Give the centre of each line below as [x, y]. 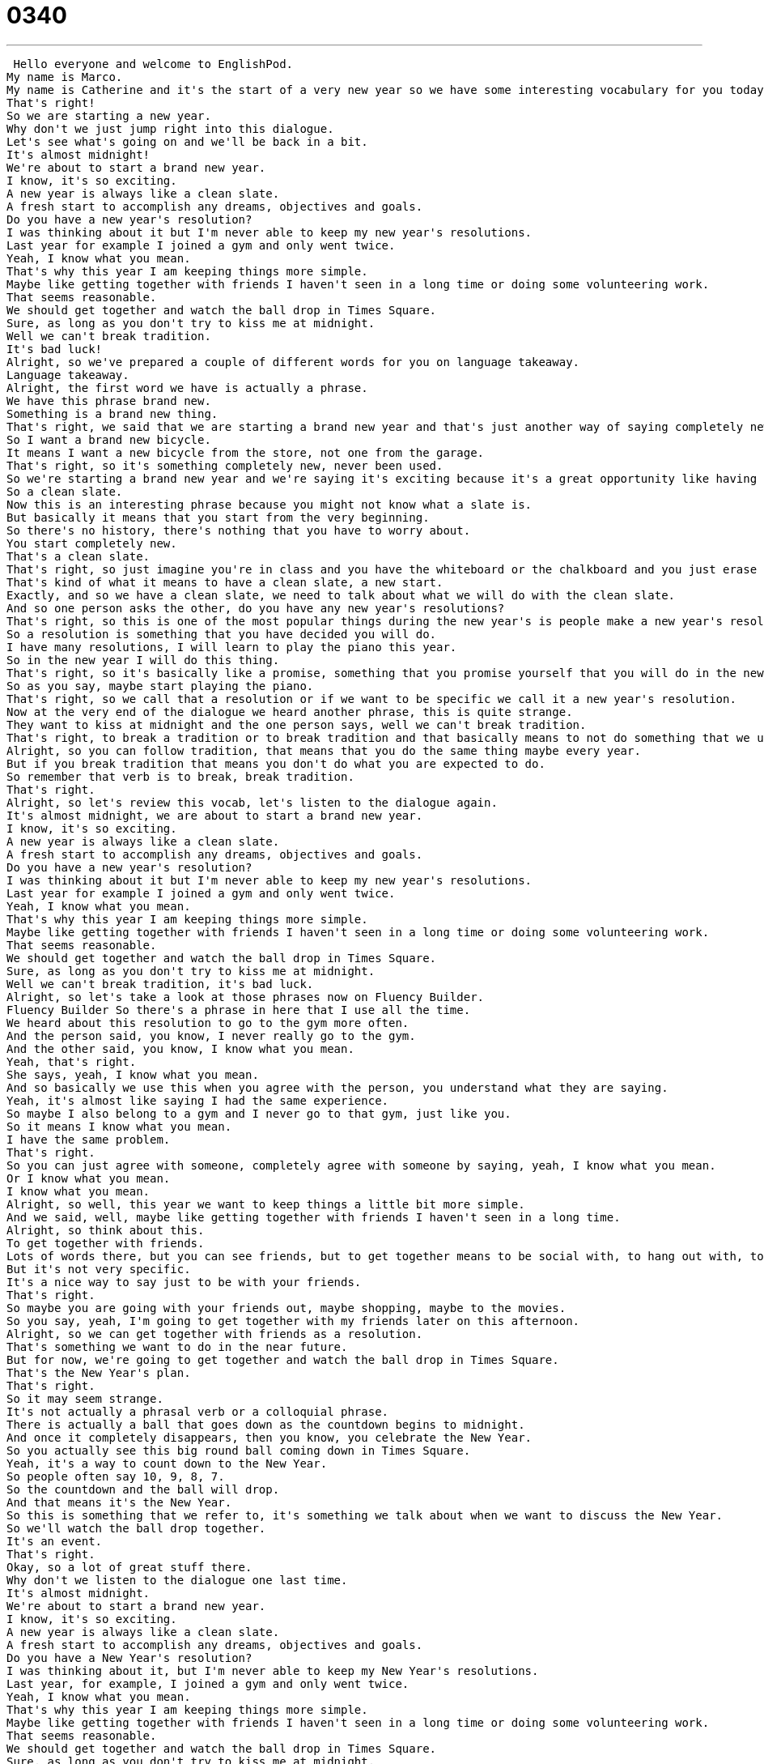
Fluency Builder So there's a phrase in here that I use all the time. [239, 1010]
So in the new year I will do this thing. [143, 660]
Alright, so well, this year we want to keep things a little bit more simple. [266, 1204]
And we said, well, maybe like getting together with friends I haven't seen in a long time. [314, 1217]
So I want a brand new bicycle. [109, 439]
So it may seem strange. [85, 1398]
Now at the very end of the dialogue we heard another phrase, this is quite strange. [290, 712]
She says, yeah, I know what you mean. [133, 1074]
